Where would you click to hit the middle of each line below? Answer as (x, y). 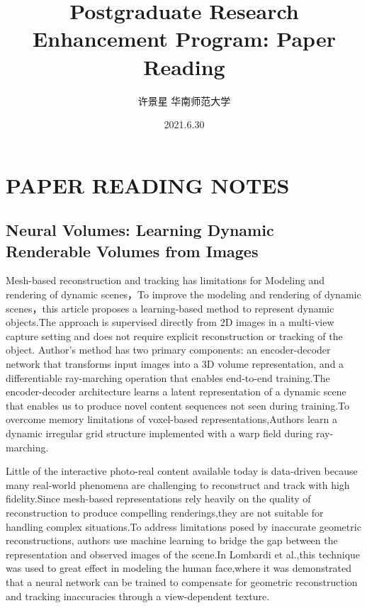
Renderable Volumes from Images (132, 250)
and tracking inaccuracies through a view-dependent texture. (138, 596)
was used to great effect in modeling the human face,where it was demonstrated (179, 568)
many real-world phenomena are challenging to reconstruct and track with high (178, 484)
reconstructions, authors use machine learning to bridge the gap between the (172, 540)
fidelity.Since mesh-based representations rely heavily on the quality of (158, 499)
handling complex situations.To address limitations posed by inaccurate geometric (183, 526)
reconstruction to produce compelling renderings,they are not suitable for (165, 512)
